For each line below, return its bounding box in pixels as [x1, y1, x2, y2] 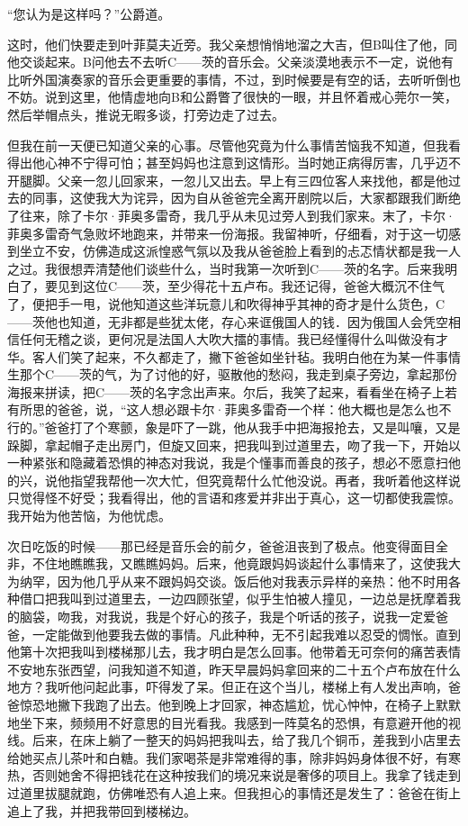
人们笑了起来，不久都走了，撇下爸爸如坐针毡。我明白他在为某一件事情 [44, 347, 461, 366]
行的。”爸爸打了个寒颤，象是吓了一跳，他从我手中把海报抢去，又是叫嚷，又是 [7, 418, 461, 437]
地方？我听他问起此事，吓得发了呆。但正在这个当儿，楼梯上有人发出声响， [7, 677, 448, 696]
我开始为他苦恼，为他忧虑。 [7, 506, 171, 525]
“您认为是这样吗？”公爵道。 [7, 5, 171, 23]
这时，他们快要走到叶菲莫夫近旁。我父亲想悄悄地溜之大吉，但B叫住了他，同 [7, 34, 457, 53]
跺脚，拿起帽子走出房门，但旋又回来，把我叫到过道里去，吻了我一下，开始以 [7, 435, 461, 454]
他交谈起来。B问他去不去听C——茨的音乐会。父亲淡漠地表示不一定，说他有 [7, 52, 454, 71]
